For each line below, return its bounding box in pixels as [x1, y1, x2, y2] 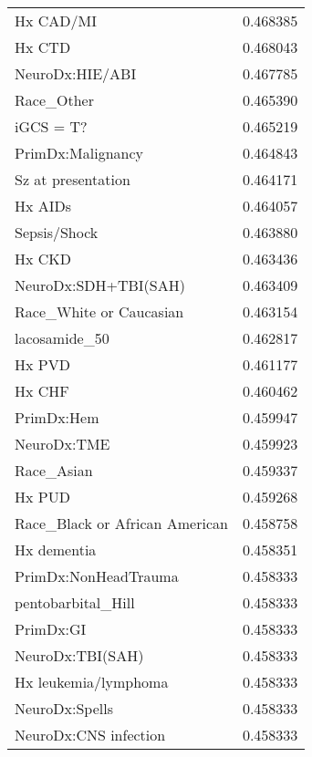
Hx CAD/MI [15, 10, 98, 31]
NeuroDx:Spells [15, 698, 113, 719]
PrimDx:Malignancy [15, 142, 143, 163]
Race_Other [15, 89, 94, 110]
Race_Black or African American [15, 513, 228, 534]
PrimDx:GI [15, 618, 87, 639]
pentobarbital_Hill [15, 592, 135, 613]
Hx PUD [15, 486, 70, 507]
